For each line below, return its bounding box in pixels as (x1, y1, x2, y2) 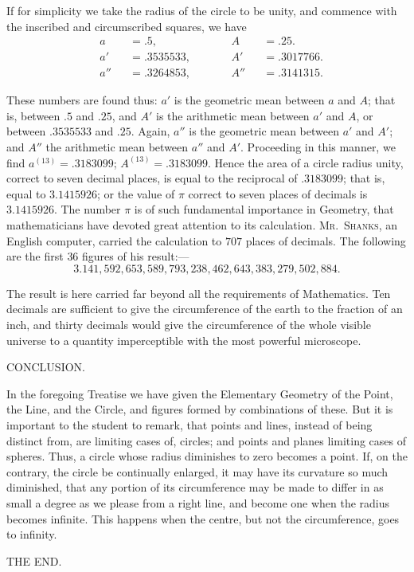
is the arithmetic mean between (156, 107, 310, 123)
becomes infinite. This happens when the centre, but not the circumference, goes (6, 510, 400, 527)
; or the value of (96, 185, 175, 202)
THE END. (6, 552, 62, 569)
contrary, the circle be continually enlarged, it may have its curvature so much (6, 463, 389, 480)
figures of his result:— (82, 248, 189, 264)
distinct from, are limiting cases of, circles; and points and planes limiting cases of (6, 432, 406, 449)
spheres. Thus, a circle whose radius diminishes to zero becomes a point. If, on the (6, 448, 408, 464)
